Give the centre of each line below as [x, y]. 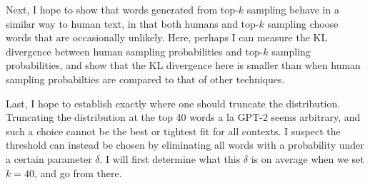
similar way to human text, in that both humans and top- [132, 23]
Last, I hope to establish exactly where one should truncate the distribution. [173, 103]
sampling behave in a [293, 9]
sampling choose [303, 23]
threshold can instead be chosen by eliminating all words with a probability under [185, 145]
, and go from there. [78, 173]
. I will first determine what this [170, 158]
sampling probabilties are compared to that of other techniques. [145, 79]
